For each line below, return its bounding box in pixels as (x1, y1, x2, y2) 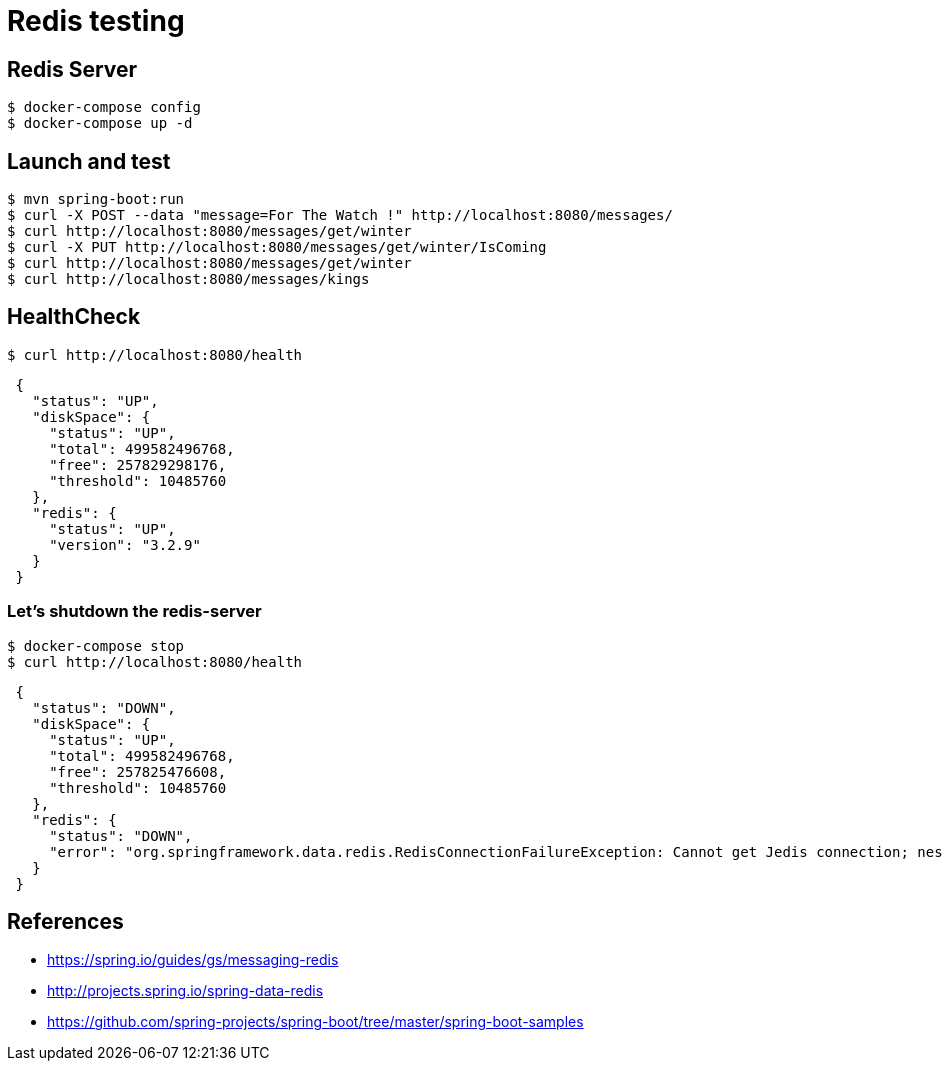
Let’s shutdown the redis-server (7, 601, 262, 622)
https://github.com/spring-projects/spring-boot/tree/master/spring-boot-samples (47, 1013, 584, 1031)
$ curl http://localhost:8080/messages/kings (7, 271, 370, 288)
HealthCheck (7, 304, 141, 330)
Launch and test (7, 148, 171, 174)
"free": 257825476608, (49, 763, 227, 780)
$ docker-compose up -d (7, 115, 193, 132)
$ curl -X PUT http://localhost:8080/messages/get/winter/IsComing (7, 239, 547, 256)
